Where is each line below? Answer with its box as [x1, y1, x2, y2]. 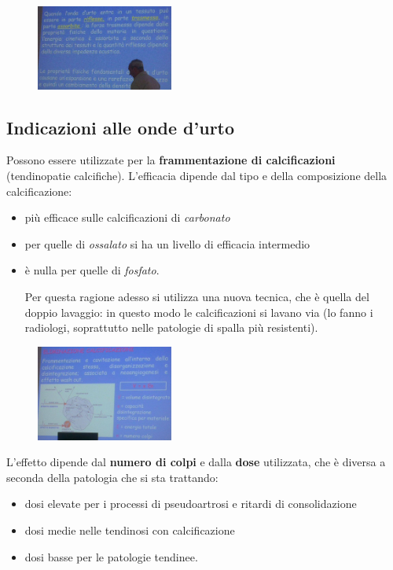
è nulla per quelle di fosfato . [24, 262, 160, 278]
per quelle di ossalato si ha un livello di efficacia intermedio [24, 235, 310, 252]
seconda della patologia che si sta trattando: [6, 469, 219, 485]
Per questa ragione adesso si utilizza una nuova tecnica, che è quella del [24, 288, 369, 304]
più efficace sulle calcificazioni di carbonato [24, 209, 230, 226]
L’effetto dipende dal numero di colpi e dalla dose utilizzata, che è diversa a [6, 454, 386, 470]
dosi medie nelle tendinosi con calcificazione [24, 522, 235, 538]
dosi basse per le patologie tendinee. [24, 548, 198, 564]
